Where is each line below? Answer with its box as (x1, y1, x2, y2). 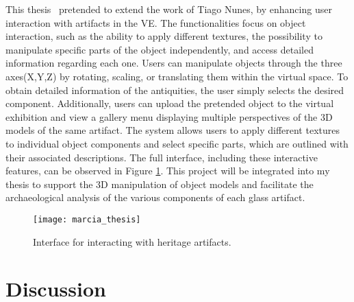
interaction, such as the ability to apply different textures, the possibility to (5, 29, 323, 43)
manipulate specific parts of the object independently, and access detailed (5, 42, 314, 56)
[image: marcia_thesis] (33, 214, 141, 224)
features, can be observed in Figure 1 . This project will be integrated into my (5, 163, 330, 178)
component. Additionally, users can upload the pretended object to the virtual (5, 96, 334, 111)
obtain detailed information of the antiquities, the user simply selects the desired (5, 82, 344, 97)
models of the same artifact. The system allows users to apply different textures (5, 123, 340, 137)
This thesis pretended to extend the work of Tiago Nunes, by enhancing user (5, 2, 332, 16)
